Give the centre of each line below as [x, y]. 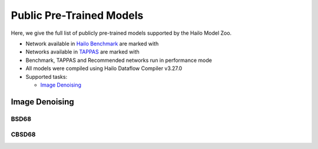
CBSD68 [23, 134]
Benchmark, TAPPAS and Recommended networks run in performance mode [119, 60]
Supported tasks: [47, 77]
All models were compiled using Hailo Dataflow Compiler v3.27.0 [104, 68]
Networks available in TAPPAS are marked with [82, 52]
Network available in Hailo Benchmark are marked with [92, 44]
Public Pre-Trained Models [77, 15]
